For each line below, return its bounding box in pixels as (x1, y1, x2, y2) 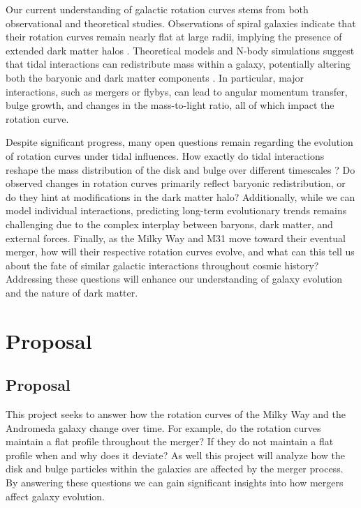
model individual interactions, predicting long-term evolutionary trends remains (6, 203, 347, 218)
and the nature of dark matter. (6, 285, 138, 299)
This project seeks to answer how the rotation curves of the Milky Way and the (6, 407, 346, 421)
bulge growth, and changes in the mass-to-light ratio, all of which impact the (6, 98, 334, 112)
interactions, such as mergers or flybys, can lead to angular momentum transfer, (6, 84, 348, 98)
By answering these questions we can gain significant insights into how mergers (6, 475, 344, 490)
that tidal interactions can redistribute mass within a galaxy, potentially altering (6, 57, 351, 71)
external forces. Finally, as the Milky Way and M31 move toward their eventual (6, 230, 346, 245)
